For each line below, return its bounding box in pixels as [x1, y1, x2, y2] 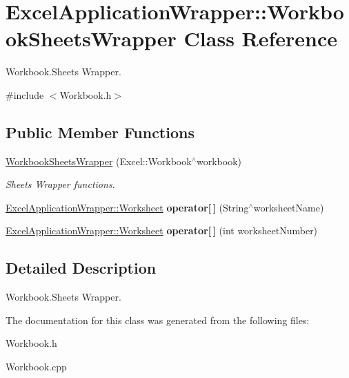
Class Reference [183, 24, 338, 53]
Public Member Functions [6, 121, 195, 142]
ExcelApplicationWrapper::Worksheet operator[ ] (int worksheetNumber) [6, 223, 318, 238]
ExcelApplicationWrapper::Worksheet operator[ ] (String [6, 200, 249, 214]
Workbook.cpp [6, 359, 67, 374]
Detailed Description [6, 257, 157, 278]
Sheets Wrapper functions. [6, 177, 115, 191]
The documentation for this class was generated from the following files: [6, 312, 310, 327]
